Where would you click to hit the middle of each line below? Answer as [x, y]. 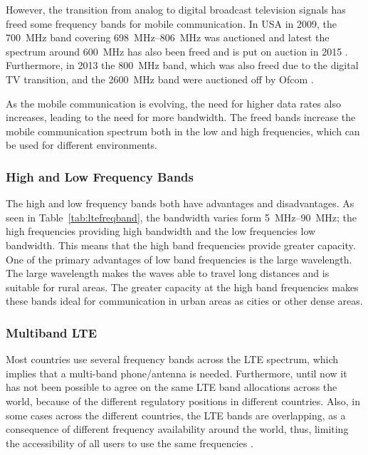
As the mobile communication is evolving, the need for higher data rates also [173, 103]
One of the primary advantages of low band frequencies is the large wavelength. [179, 259]
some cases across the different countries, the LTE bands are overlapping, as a [176, 415]
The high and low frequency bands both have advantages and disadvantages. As [180, 203]
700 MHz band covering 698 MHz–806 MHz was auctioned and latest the [168, 37]
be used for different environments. [82, 145]
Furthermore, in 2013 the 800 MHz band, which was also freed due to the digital [182, 65]
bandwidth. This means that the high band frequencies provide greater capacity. [181, 245]
